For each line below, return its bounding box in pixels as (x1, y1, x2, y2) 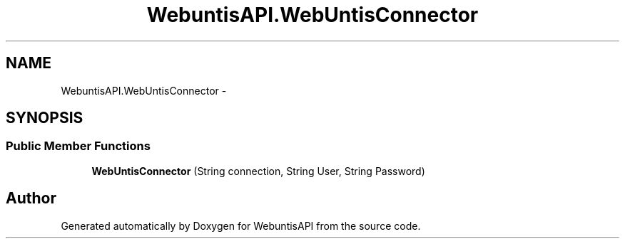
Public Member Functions (6, 139, 151, 154)
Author (6, 189, 56, 208)
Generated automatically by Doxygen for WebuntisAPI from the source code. (61, 219, 421, 232)
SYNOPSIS (6, 109, 83, 127)
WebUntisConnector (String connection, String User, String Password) (91, 164, 425, 177)
